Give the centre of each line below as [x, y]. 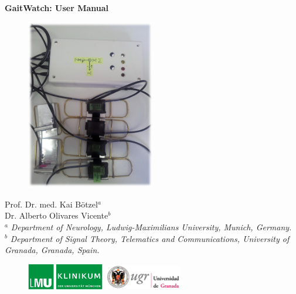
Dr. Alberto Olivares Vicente [57, 215]
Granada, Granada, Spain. [52, 250]
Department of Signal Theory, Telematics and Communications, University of [150, 238]
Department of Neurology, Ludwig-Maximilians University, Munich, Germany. [151, 226]
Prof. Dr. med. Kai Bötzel [51, 204]
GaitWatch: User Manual [57, 8]
